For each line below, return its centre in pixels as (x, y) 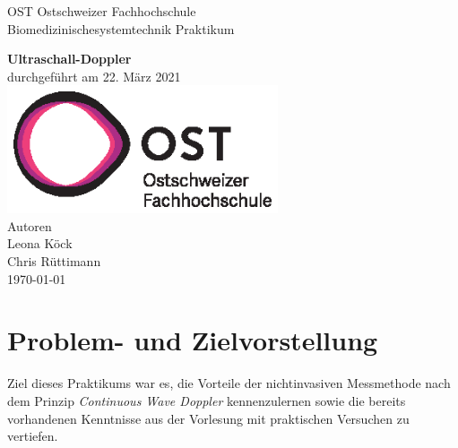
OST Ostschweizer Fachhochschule (102, 11)
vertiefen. (33, 436)
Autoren (30, 225)
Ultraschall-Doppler (69, 59)
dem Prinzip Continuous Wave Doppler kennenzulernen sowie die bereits (207, 400)
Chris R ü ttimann (54, 261)
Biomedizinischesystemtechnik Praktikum (121, 28)
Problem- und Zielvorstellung (193, 340)
